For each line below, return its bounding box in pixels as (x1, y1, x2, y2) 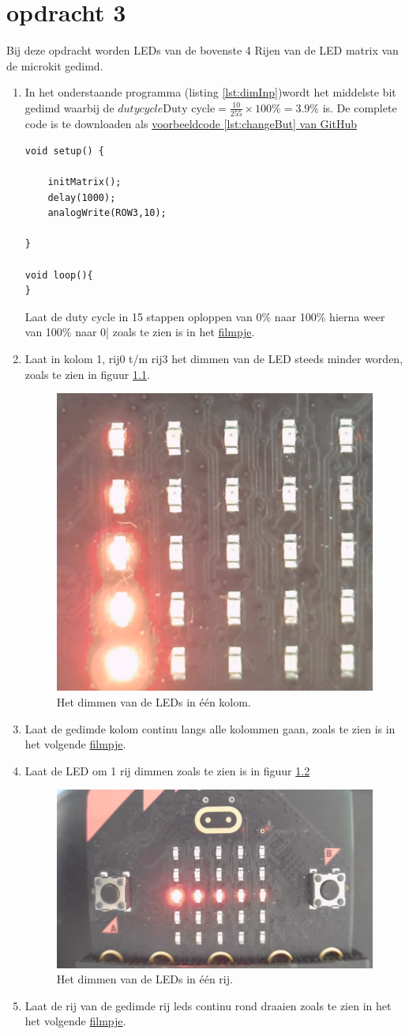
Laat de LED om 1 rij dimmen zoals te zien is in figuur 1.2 (24, 762, 310, 778)
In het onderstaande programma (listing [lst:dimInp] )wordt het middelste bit (24, 84, 396, 100)
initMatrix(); (47, 176, 122, 187)
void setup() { (24, 145, 105, 157)
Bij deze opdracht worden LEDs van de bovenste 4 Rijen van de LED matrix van (6, 42, 399, 59)
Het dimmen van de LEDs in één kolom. (56, 694, 251, 710)
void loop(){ (24, 269, 93, 281)
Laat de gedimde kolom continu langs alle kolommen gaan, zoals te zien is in (24, 720, 396, 737)
